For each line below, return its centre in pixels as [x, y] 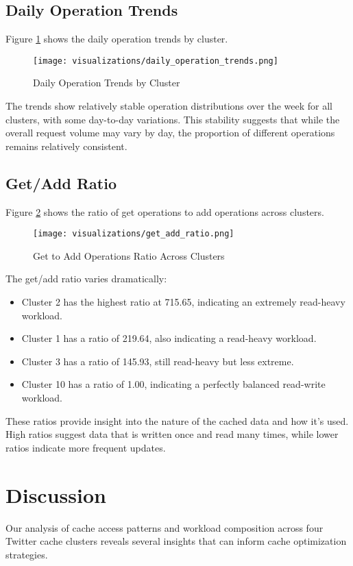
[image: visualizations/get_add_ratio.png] [134, 234]
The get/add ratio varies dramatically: [86, 279]
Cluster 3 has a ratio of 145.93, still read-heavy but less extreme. [158, 361]
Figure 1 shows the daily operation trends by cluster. [117, 39]
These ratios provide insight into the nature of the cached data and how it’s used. [177, 420]
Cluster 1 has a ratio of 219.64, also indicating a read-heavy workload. [169, 338]
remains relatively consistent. [66, 146]
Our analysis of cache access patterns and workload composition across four [165, 527]
